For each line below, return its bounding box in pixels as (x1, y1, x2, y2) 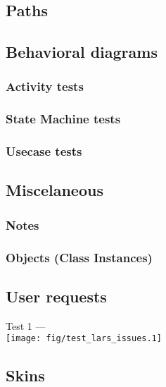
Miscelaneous (6, 179, 103, 201)
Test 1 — (6, 318, 46, 333)
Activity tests (6, 78, 84, 95)
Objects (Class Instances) (6, 248, 153, 266)
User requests (6, 285, 107, 307)
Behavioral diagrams (6, 41, 158, 63)
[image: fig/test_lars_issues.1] (6, 333, 162, 344)
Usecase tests (6, 142, 82, 160)
